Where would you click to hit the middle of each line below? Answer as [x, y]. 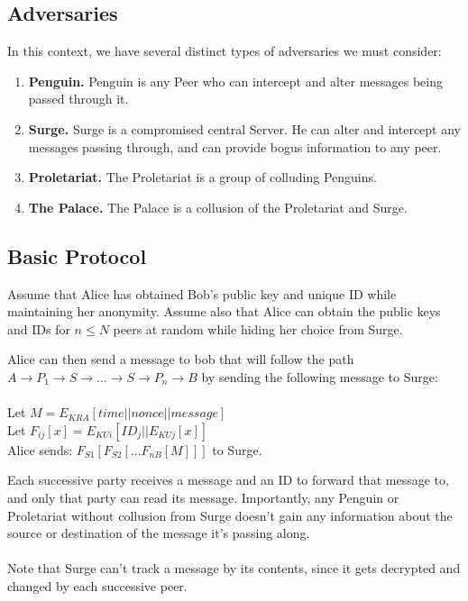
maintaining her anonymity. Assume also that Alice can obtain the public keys [224, 311]
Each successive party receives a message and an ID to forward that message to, [228, 480]
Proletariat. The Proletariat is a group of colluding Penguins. [202, 177]
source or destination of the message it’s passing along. [159, 533]
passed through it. [78, 99]
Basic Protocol [77, 255]
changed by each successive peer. [97, 585]
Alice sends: [40, 449]
